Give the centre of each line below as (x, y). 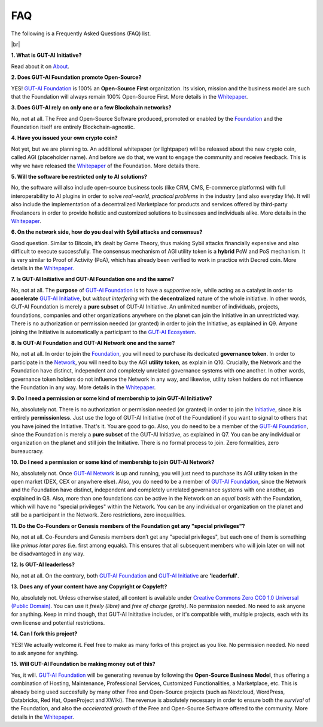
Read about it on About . (40, 66)
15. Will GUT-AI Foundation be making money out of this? (83, 664)
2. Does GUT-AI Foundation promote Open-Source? (76, 77)
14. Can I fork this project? (44, 634)
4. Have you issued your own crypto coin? (64, 138)
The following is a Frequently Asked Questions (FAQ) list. (81, 33)
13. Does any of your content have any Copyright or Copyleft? (89, 587)
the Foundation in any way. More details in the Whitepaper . (83, 387)
